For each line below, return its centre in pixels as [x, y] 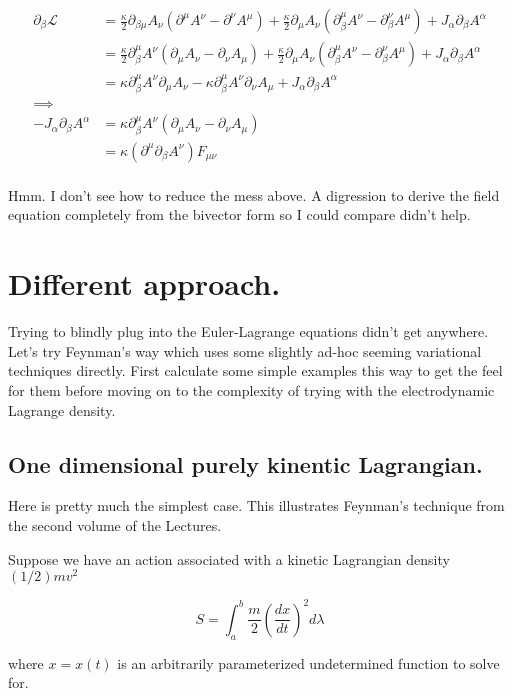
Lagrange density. [62, 409]
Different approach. [144, 283]
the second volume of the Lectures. [115, 524]
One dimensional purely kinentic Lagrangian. [245, 463]
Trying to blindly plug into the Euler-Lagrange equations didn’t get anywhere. [248, 331]
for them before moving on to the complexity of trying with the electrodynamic [251, 389]
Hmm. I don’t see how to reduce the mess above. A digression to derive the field [254, 194]
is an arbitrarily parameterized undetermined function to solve [308, 662]
